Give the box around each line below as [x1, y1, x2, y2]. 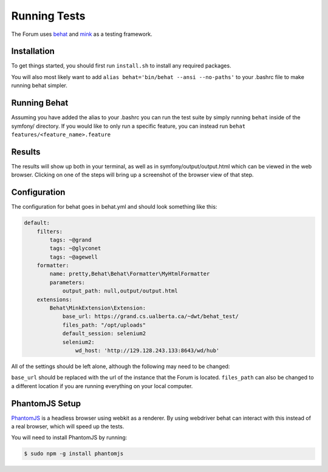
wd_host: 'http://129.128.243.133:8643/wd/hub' [75, 347, 220, 354]
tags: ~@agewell [49, 253, 98, 260]
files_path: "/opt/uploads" [62, 321, 146, 328]
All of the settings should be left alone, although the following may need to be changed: [11, 363, 230, 370]
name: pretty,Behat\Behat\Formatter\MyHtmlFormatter [49, 271, 210, 277]
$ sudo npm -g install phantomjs [24, 450, 124, 457]
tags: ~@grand [49, 236, 92, 243]
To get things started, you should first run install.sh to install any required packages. [11, 62, 231, 69]
